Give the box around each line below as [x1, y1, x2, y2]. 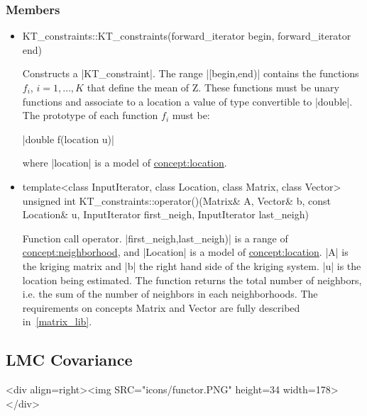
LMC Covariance [6, 349, 133, 371]
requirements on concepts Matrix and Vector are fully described [22, 300, 300, 315]
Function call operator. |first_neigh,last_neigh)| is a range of [22, 230, 288, 245]
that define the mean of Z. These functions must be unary [87, 80, 339, 94]
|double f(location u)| [22, 131, 114, 146]
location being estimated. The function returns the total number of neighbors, [22, 272, 362, 287]
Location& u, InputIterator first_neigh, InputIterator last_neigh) [22, 207, 309, 222]
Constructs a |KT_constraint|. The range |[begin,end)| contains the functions [22, 66, 359, 81]
